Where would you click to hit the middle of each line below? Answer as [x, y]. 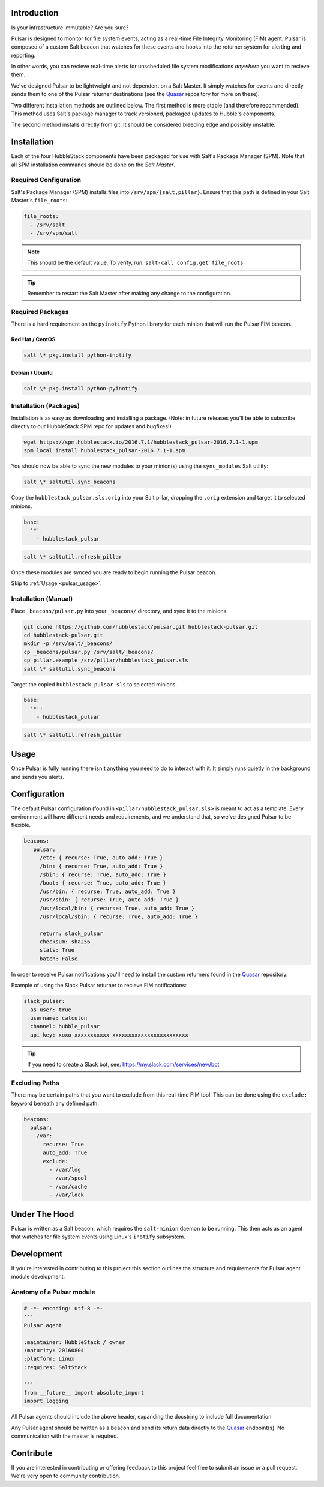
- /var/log [65, 1170]
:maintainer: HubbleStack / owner [74, 1342]
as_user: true [51, 1010]
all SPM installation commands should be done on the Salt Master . [93, 165]
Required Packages [40, 312]
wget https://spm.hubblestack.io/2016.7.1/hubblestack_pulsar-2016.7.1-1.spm [141, 442]
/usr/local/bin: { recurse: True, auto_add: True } [117, 908]
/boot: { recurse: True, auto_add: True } [103, 883]
